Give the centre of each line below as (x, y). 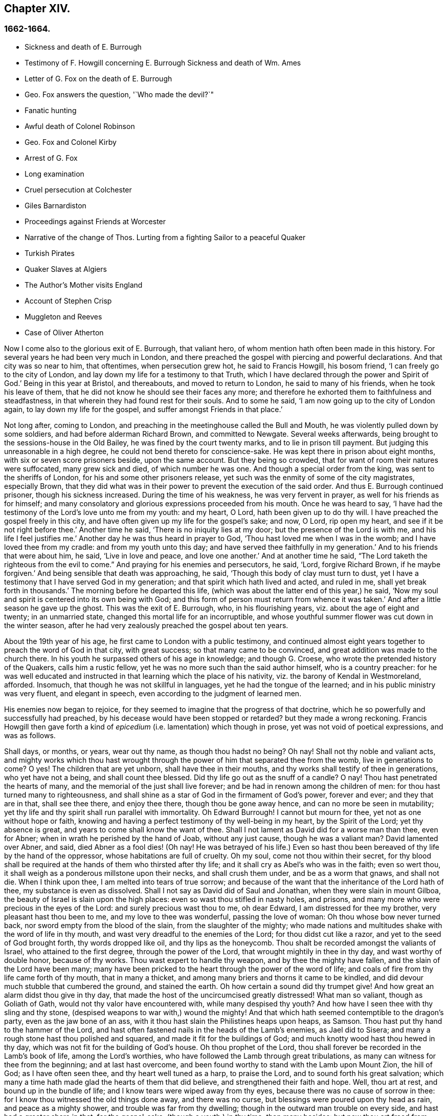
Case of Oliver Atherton (64, 332)
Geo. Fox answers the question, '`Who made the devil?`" (119, 94)
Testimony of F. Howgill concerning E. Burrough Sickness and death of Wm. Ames (163, 62)
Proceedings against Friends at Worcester (95, 221)
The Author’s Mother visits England (84, 285)
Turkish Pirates (50, 253)
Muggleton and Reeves (63, 316)
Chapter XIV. (37, 8)
